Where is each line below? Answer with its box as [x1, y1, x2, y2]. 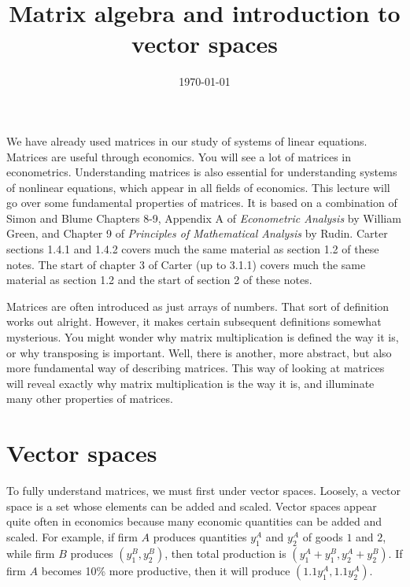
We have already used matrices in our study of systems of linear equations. [6, 132, 368, 149]
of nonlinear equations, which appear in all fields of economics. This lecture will [6, 179, 390, 195]
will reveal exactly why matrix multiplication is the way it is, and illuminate [6, 375, 375, 391]
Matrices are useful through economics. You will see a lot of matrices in [6, 148, 352, 164]
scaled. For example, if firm [6, 528, 138, 545]
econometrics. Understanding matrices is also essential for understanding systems [6, 164, 397, 180]
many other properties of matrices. [6, 390, 173, 407]
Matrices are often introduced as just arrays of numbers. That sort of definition [6, 297, 390, 314]
